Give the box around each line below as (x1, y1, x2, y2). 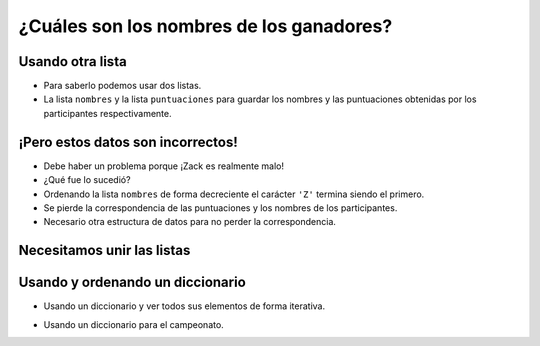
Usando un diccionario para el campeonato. (43, 318, 224, 330)
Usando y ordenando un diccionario (18, 274, 247, 291)
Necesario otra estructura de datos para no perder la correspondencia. (43, 216, 337, 228)
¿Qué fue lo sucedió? (43, 174, 131, 186)
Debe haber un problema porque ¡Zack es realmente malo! (43, 160, 285, 172)
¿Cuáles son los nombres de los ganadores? (18, 15, 393, 37)
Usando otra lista (18, 53, 127, 70)
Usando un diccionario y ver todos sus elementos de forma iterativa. (43, 300, 325, 312)
